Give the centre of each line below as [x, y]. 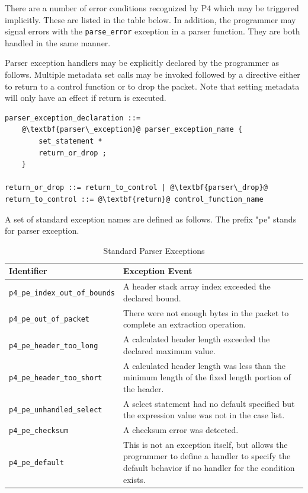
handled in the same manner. [58, 42]
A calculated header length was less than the [204, 365]
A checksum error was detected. [181, 430]
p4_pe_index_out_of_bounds [62, 293]
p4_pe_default [37, 463]
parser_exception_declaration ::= [73, 118]
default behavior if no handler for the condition [209, 468]
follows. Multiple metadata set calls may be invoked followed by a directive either [153, 74]
